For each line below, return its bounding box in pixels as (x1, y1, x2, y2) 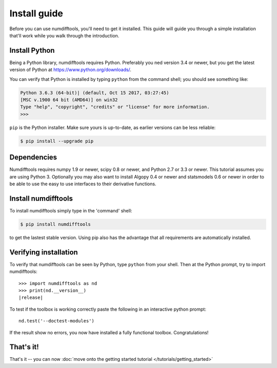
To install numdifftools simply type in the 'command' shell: (9, 207, 132, 213)
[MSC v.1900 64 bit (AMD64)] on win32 (20, 97, 118, 102)
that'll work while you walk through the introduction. (9, 32, 120, 38)
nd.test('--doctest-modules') (18, 318, 95, 324)
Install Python (9, 46, 55, 55)
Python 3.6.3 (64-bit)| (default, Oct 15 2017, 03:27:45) (20, 90, 169, 96)
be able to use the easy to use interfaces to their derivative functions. (9, 181, 156, 187)
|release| (18, 295, 43, 300)
